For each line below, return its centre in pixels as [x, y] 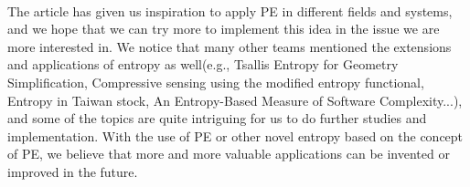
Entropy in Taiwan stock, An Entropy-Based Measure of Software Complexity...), [235, 100]
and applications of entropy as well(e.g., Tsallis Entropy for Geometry [203, 64]
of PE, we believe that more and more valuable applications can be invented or [229, 154]
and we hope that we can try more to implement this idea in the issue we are [224, 29]
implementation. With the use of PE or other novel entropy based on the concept [235, 135]
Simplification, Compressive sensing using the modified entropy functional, [216, 82]
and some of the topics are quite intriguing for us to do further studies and [217, 118]
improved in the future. [73, 171]
